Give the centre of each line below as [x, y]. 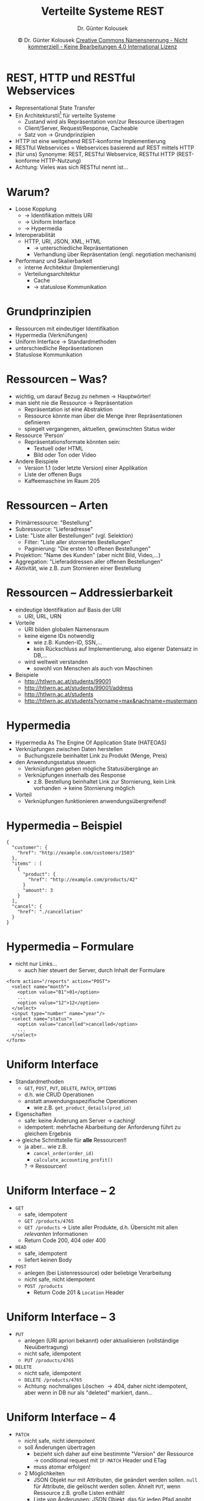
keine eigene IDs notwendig [59, 636]
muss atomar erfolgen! [62, 1467]
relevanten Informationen [56, 1233]
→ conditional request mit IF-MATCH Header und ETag [100, 1460]
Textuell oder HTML [58, 449]
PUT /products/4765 [49, 1360]
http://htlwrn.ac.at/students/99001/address [78, 688]
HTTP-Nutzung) [61, 161]
